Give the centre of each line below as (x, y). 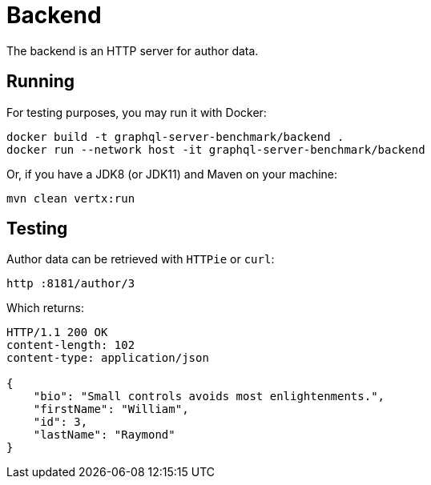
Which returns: (45, 308)
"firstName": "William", (111, 409)
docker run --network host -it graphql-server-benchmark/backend (216, 149)
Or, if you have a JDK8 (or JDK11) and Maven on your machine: (172, 174)
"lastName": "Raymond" (104, 435)
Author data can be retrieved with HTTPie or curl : (141, 259)
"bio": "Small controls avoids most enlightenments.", (209, 397)
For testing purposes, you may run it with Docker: (137, 112)
